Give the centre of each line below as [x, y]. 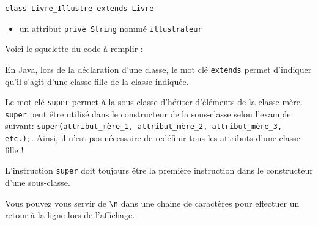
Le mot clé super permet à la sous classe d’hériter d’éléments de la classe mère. [154, 102]
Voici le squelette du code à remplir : [74, 49]
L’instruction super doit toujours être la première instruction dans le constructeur [159, 170]
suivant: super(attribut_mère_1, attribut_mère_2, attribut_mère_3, [144, 126]
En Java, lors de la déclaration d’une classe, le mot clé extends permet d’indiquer [158, 69]
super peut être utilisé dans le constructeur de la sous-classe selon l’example [148, 113]
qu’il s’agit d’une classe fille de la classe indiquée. [97, 81]
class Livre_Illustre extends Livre [79, 9]
